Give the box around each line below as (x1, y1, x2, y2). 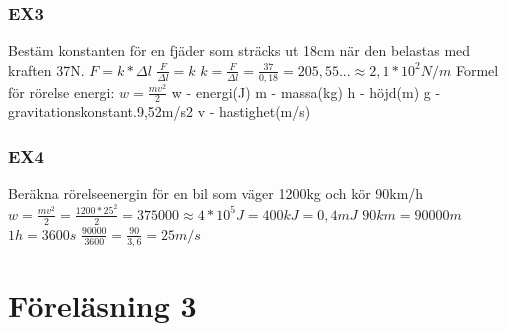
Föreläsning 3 (8, 284, 197, 325)
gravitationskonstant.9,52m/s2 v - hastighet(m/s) (8, 101, 311, 122)
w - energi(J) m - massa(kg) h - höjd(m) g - (171, 81, 441, 102)
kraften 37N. (8, 59, 85, 80)
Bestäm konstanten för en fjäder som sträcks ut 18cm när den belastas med (8, 40, 471, 61)
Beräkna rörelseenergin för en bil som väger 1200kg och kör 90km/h (8, 183, 424, 204)
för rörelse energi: (8, 81, 115, 102)
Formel (455, 59, 499, 80)
